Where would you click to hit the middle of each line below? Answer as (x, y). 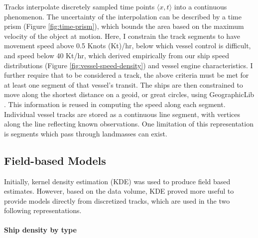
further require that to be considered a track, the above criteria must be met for (127, 75)
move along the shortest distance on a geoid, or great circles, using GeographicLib (129, 94)
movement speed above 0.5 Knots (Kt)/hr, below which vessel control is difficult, (128, 46)
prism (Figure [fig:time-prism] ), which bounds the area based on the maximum (124, 26)
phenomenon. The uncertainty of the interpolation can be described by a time (123, 16)
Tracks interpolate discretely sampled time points (79, 6)
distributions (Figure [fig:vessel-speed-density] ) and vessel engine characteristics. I (129, 65)
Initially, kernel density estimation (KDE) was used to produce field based (117, 181)
